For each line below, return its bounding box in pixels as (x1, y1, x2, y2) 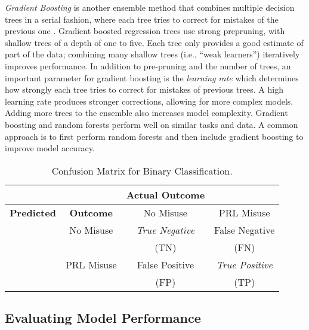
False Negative (214, 222, 275, 237)
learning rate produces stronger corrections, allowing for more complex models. (5, 94, 293, 107)
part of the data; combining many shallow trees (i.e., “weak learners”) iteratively (5, 48, 300, 60)
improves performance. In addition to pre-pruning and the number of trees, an (5, 59, 291, 72)
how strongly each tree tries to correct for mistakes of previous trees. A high (5, 83, 283, 96)
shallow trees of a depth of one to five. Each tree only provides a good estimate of (5, 36, 304, 48)
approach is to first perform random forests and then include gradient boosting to (5, 130, 304, 142)
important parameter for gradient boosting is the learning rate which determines (5, 71, 299, 84)
